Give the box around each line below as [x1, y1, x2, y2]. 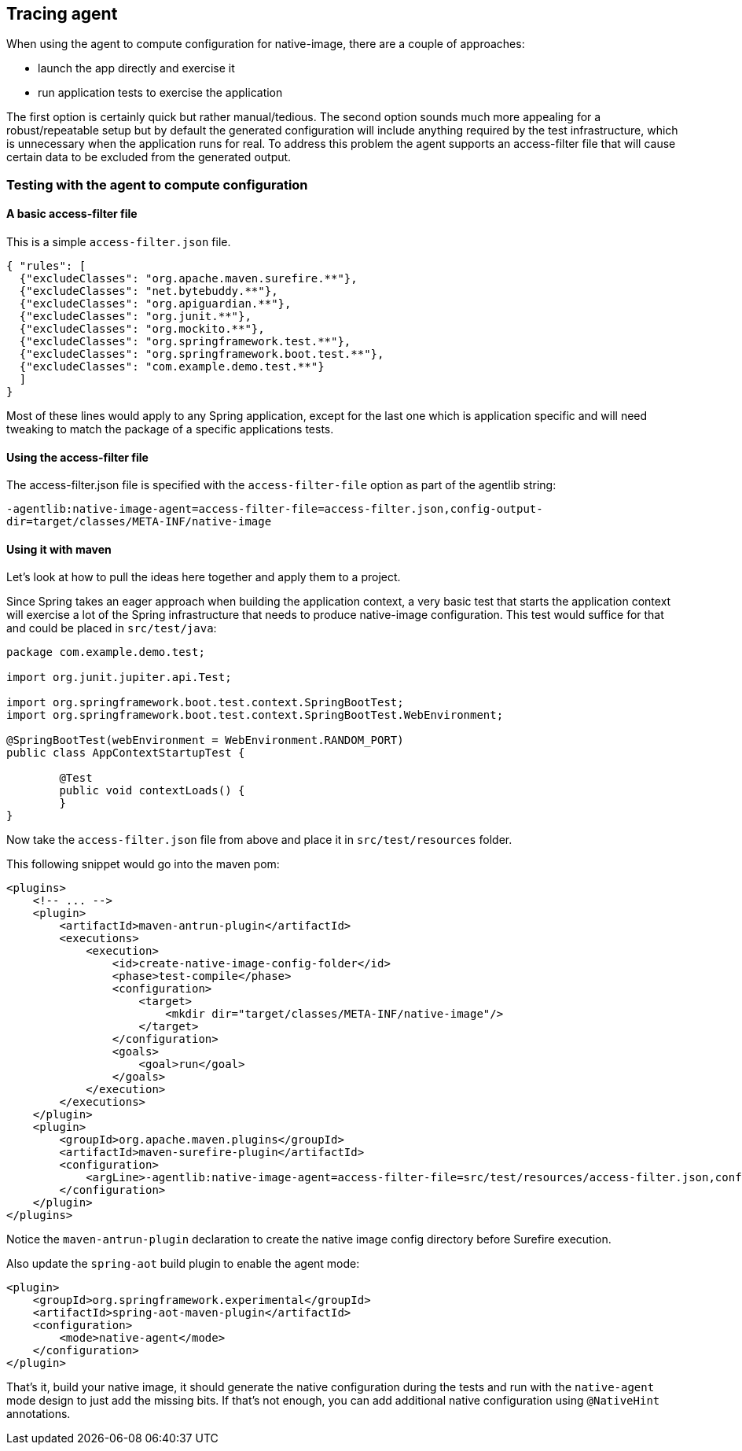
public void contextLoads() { [59, 784, 245, 797]
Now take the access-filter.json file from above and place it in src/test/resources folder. [6, 833, 512, 847]
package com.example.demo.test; [6, 646, 205, 659]
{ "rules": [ [6, 260, 86, 273]
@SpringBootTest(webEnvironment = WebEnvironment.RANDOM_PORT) [6, 734, 404, 747]
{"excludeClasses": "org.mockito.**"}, [19, 322, 265, 336]
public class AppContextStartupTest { [6, 746, 245, 760]
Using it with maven [6, 542, 112, 556]
